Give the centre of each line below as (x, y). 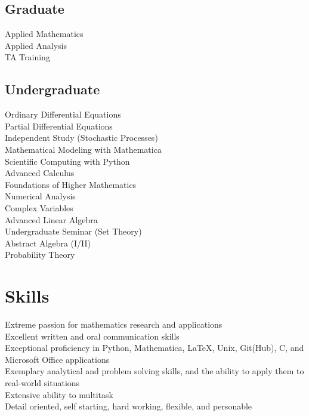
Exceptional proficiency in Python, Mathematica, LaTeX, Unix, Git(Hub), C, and (154, 348)
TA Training (27, 57)
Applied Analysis (36, 45)
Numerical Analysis (40, 196)
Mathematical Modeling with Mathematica (83, 149)
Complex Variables (39, 207)
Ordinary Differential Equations (63, 114)
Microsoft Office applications (57, 359)
